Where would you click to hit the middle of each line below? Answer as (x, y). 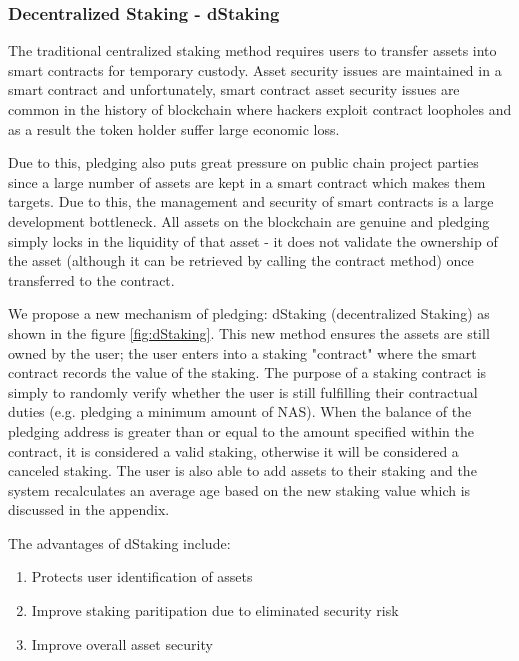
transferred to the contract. (91, 279)
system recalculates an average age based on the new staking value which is (239, 489)
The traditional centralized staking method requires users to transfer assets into (252, 50)
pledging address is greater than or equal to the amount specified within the (241, 430)
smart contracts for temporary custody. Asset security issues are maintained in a (255, 69)
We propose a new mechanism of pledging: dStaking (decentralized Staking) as (249, 313)
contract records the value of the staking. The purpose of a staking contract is (247, 372)
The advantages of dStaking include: (119, 542)
